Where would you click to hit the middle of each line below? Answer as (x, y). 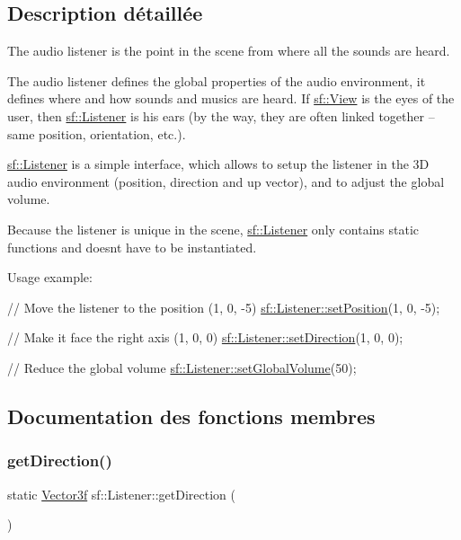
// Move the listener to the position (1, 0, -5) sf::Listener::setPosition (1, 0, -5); (224, 307)
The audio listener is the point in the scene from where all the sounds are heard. (229, 51)
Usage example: (50, 277)
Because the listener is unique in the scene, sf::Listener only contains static (213, 229)
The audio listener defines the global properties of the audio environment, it (217, 80)
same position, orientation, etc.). (97, 133)
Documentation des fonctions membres (191, 416)
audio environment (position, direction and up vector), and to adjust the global (226, 181)
